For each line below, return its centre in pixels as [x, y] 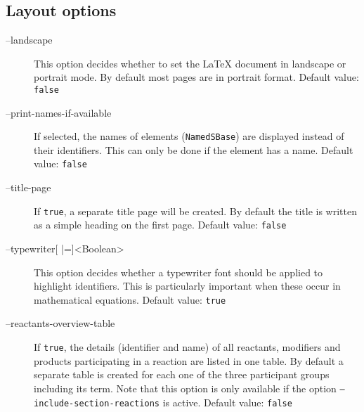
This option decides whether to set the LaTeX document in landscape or [190, 63]
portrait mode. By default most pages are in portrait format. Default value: [196, 77]
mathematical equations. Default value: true [130, 299]
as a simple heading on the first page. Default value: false [160, 225]
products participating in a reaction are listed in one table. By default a [189, 360]
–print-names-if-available [59, 112]
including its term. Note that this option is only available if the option [185, 388]
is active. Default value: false [227, 402]
